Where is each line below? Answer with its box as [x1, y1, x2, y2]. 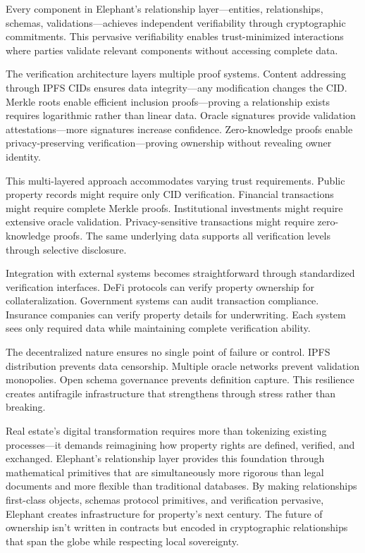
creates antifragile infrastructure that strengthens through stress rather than [6, 385, 336, 400]
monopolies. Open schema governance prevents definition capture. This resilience [6, 372, 354, 387]
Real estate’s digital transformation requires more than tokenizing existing [6, 423, 327, 438]
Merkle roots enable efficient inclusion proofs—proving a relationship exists [6, 94, 330, 108]
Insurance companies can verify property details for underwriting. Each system [6, 306, 346, 321]
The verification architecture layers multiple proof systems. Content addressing [6, 66, 346, 81]
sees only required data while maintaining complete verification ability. [6, 321, 311, 335]
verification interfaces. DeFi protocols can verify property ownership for [6, 279, 315, 294]
